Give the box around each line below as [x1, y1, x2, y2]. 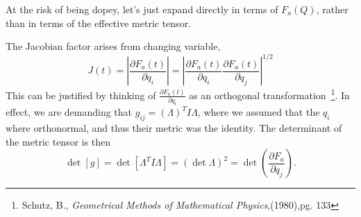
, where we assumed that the [197, 105, 320, 119]
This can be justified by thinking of [6, 87, 156, 102]
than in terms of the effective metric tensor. [6, 15, 192, 30]
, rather [316, 2, 349, 16]
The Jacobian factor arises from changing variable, [6, 39, 221, 53]
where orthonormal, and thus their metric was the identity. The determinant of [6, 121, 342, 134]
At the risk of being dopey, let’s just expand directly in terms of [6, 2, 278, 16]
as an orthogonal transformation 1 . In [189, 86, 350, 102]
